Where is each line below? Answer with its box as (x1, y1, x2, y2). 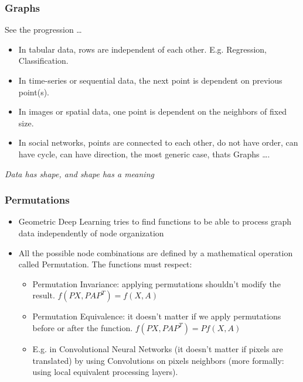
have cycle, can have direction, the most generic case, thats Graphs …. (18, 147, 270, 160)
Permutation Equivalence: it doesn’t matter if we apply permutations (32, 310, 281, 322)
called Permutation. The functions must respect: (18, 258, 192, 270)
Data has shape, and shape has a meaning (5, 167, 154, 180)
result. (32, 289, 55, 301)
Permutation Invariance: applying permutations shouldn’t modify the (32, 277, 281, 290)
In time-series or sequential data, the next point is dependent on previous (18, 74, 282, 86)
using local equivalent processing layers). (32, 366, 178, 378)
